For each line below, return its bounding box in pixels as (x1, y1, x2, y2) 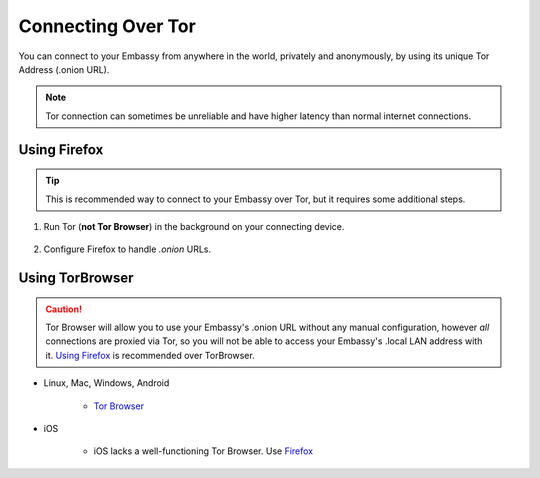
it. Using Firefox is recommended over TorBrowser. (45, 349, 255, 361)
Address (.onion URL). (18, 63, 110, 75)
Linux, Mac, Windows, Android (43, 377, 170, 389)
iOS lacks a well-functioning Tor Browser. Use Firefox (93, 445, 314, 457)
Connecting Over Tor (18, 15, 197, 37)
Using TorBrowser (18, 270, 134, 287)
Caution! (45, 303, 83, 315)
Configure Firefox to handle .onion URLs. (43, 243, 212, 255)
